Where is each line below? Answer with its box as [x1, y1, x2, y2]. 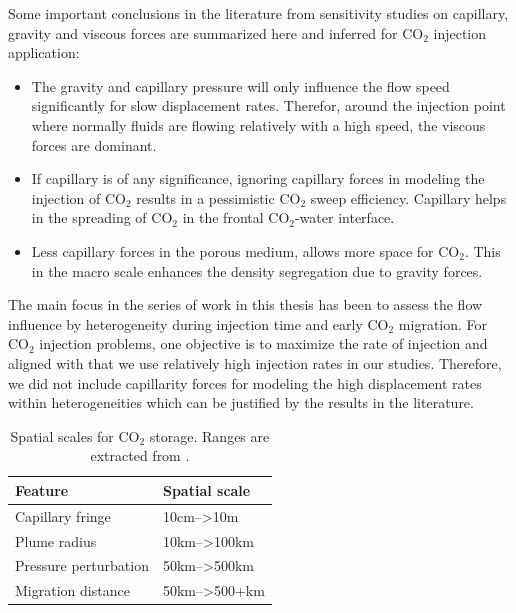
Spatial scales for [10, 425, 114, 446]
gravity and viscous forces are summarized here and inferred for [8, 22, 398, 43]
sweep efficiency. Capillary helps [310, 187, 507, 208]
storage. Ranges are [149, 425, 270, 446]
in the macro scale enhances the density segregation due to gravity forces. [31, 260, 483, 281]
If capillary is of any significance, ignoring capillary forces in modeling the [31, 168, 485, 189]
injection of [31, 187, 101, 208]
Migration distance [15, 580, 130, 601]
